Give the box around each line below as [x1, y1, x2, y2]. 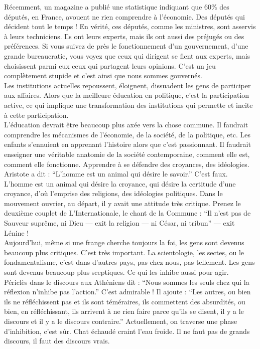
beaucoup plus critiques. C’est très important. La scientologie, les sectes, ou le [4, 247, 244, 257]
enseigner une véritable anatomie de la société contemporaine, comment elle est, [4, 148, 250, 159]
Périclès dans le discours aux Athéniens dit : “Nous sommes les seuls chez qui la [4, 276, 249, 287]
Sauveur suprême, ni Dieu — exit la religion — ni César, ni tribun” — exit [4, 218, 235, 228]
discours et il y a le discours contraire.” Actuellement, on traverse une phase [4, 316, 237, 326]
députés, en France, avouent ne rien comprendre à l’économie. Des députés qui [4, 11, 245, 22]
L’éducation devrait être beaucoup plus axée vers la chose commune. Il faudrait [4, 119, 248, 130]
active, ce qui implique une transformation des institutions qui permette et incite [4, 99, 253, 110]
